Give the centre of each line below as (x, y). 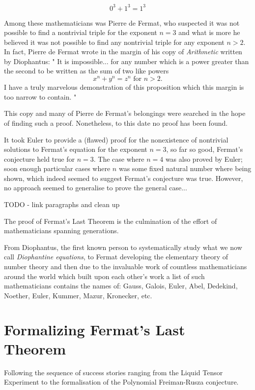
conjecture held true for (40, 159)
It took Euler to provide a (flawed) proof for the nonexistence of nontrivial (116, 139)
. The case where (119, 159)
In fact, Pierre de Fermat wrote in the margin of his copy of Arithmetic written (123, 52)
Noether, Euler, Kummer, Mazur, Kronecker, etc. (78, 295)
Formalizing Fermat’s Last (95, 329)
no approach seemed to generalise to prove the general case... (96, 188)
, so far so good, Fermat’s (205, 149)
